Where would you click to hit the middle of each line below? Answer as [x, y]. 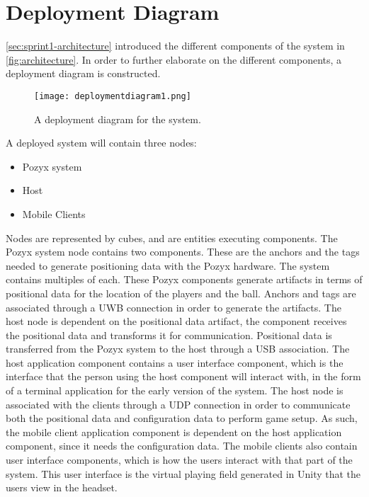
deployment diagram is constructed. [83, 73]
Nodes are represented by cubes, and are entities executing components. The [172, 238]
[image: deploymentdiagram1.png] [113, 96]
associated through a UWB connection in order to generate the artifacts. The [174, 307]
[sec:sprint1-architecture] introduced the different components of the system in [175, 46]
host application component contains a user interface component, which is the [175, 362]
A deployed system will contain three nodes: [101, 143]
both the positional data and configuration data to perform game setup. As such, [182, 418]
